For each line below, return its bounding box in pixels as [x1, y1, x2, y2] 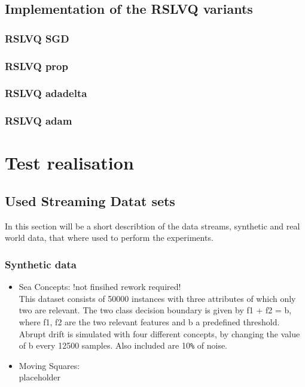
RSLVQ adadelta [5, 86, 87, 101]
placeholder [19, 371, 61, 383]
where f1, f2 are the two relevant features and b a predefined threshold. [19, 315, 280, 328]
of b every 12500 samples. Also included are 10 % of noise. [19, 339, 228, 352]
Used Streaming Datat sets [5, 191, 175, 210]
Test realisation [5, 150, 134, 175]
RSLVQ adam [5, 113, 72, 128]
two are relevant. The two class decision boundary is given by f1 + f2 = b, [19, 304, 292, 316]
